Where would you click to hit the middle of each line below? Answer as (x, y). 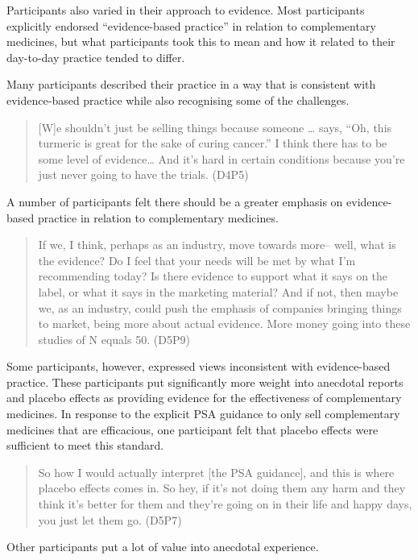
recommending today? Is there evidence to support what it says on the (213, 276)
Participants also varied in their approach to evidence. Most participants (186, 10)
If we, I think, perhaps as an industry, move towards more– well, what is (217, 245)
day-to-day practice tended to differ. (96, 57)
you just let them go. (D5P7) (110, 519)
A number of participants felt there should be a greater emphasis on (175, 201)
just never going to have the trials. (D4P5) (143, 174)
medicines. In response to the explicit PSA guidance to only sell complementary (203, 414)
